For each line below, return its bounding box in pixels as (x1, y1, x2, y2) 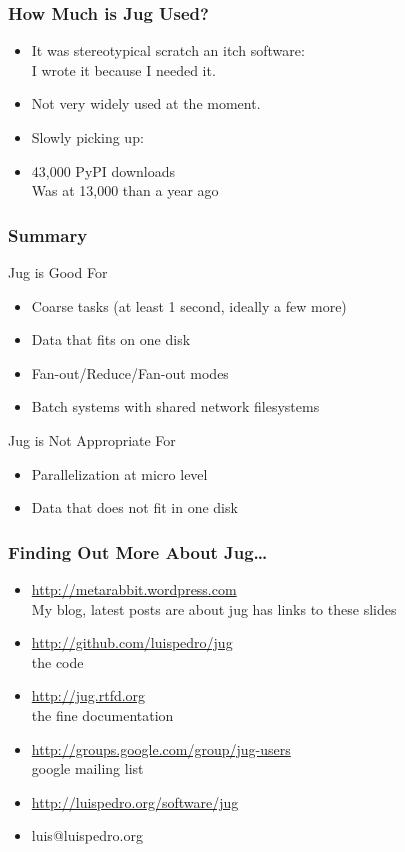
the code (31, 651, 84, 672)
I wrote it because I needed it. (31, 59, 216, 80)
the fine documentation (31, 704, 174, 725)
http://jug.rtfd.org (31, 685, 146, 706)
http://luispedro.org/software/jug (31, 791, 239, 812)
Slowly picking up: (31, 127, 144, 147)
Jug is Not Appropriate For (8, 429, 176, 450)
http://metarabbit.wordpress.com (31, 578, 237, 599)
